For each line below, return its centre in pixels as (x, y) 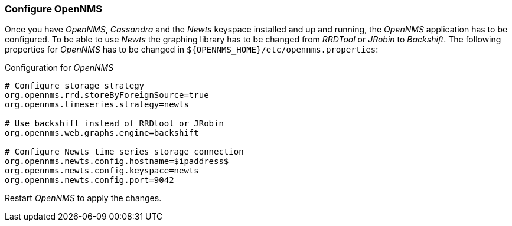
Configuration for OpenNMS (59, 68)
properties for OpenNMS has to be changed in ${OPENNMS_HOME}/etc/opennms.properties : (192, 50)
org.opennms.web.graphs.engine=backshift (102, 133)
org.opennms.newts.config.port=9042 (89, 180)
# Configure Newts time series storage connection (124, 152)
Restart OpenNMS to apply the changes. (83, 198)
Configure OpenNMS (54, 9)
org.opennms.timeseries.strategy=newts (97, 105)
